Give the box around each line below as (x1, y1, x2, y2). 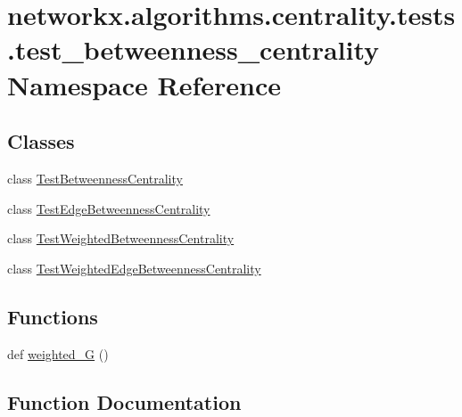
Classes (7, 127, 75, 155)
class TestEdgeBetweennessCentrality (7, 199, 210, 217)
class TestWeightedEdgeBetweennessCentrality (7, 258, 261, 277)
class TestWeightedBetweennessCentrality (7, 229, 235, 248)
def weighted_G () (7, 344, 109, 363)
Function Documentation (7, 388, 242, 415)
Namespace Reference (7, 66, 281, 102)
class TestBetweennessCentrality (7, 168, 183, 187)
